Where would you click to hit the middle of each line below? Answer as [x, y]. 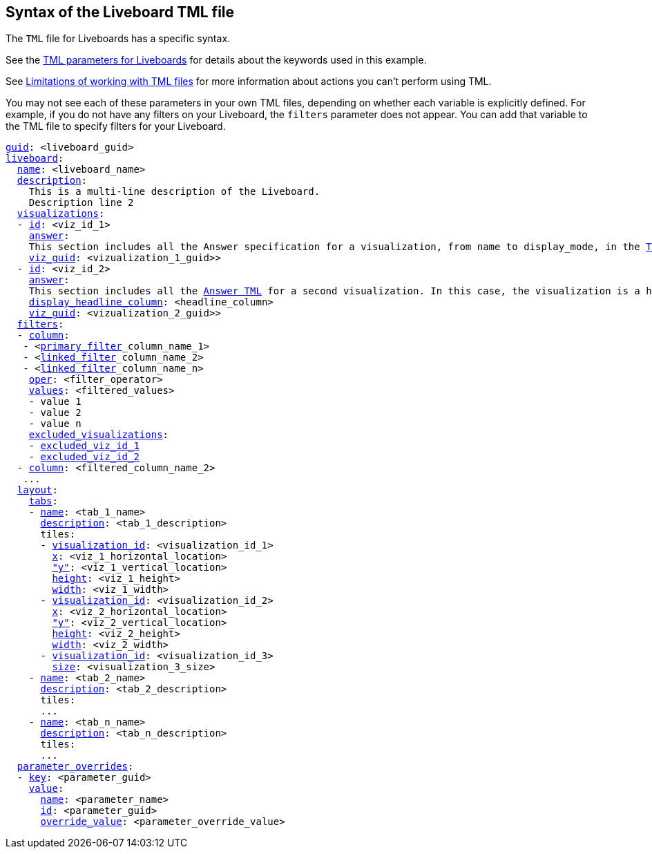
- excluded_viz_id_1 [84, 446]
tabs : [43, 501]
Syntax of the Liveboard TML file [120, 12]
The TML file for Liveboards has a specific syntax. [118, 39]
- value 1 [55, 402]
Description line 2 [81, 203]
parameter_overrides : [75, 767]
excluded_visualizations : [99, 435]
